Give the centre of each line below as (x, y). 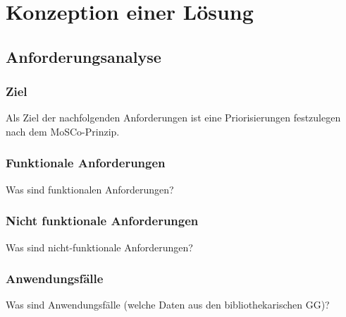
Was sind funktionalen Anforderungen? (90, 189)
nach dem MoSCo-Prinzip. (63, 131)
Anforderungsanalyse (84, 56)
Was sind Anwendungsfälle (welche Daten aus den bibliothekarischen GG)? (168, 305)
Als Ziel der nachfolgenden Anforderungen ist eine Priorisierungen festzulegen (173, 118)
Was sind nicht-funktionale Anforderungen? (99, 247)
